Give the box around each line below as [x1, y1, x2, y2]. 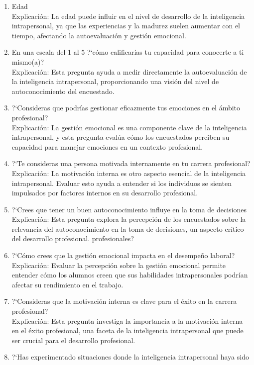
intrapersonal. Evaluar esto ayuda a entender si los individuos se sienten [11, 178, 232, 188]
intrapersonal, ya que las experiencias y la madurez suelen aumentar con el [11, 20, 241, 31]
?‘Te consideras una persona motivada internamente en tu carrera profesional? [11, 158, 251, 169]
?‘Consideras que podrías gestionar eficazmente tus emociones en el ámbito [11, 102, 241, 113]
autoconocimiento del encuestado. [11, 86, 115, 96]
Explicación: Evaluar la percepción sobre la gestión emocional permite [11, 260, 226, 270]
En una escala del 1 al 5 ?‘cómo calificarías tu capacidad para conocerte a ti [11, 47, 244, 57]
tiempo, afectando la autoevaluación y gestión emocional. [11, 30, 186, 40]
